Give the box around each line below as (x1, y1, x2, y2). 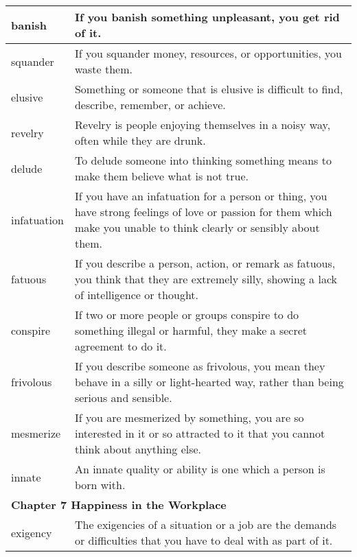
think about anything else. (74, 441, 202, 457)
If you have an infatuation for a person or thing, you (74, 188, 327, 204)
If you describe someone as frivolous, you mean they (74, 358, 325, 374)
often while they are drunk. (74, 132, 206, 148)
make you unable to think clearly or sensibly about (74, 220, 320, 235)
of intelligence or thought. (74, 287, 199, 303)
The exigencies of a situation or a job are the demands (74, 517, 337, 532)
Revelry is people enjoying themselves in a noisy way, (74, 117, 331, 132)
